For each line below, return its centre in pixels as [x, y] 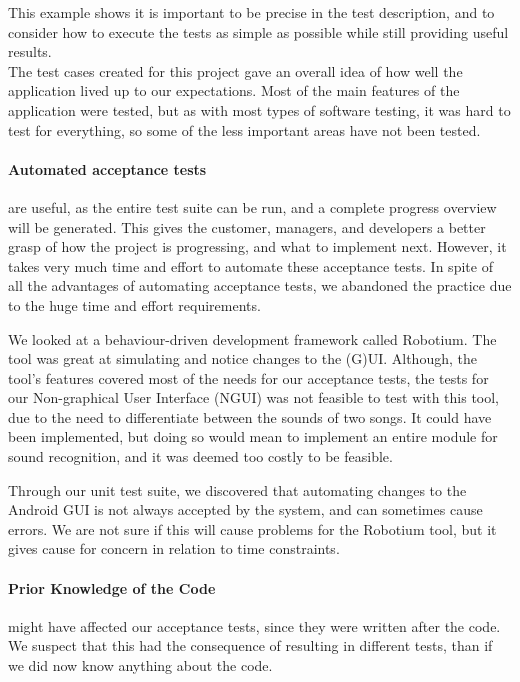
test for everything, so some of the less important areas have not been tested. [244, 129]
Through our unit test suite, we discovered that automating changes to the [237, 489]
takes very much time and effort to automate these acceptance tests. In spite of [250, 265]
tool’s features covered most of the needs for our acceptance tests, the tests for [248, 377]
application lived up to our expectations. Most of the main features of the [234, 90]
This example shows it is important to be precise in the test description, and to [251, 12]
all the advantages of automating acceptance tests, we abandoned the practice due [260, 285]
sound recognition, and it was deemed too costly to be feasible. [200, 456]
